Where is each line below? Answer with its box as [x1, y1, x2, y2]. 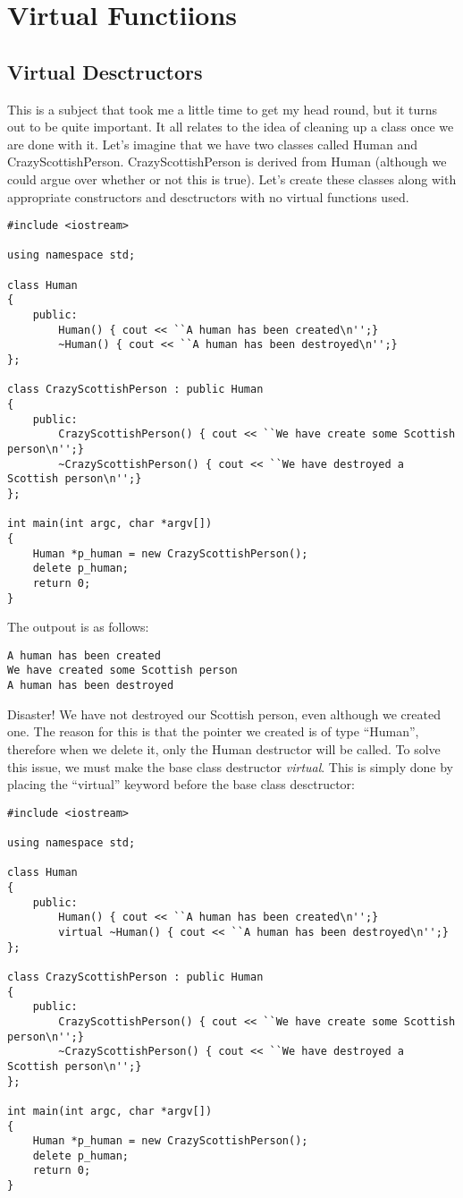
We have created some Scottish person [7, 664, 238, 677]
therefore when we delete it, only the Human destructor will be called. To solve [7, 739, 441, 758]
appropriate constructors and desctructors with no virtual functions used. [7, 187, 409, 206]
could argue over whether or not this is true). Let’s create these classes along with [7, 169, 457, 188]
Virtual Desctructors [7, 57, 203, 85]
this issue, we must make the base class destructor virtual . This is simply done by [7, 757, 453, 776]
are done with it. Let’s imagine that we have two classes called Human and [7, 134, 417, 153]
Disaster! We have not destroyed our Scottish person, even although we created [7, 704, 441, 723]
